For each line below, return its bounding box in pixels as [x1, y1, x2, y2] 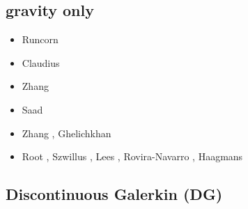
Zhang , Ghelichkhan [22, 125, 111, 140]
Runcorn [22, 32, 59, 47]
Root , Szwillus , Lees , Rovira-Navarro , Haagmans [22, 149, 243, 164]
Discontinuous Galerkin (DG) [6, 183, 223, 205]
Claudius [22, 55, 60, 70]
